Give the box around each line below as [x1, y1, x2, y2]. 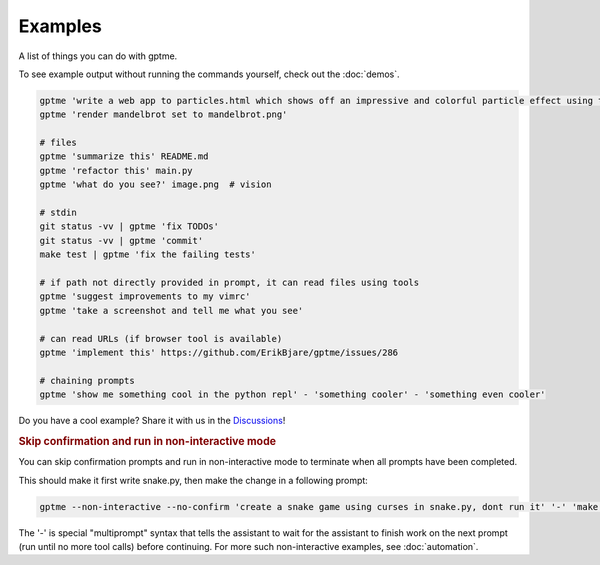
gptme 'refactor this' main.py [39, 165, 194, 176]
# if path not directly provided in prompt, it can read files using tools [39, 277, 420, 288]
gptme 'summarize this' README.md [39, 151, 209, 162]
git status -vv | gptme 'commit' [39, 235, 204, 246]
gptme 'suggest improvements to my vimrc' [39, 291, 251, 302]
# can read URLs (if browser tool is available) [39, 333, 283, 344]
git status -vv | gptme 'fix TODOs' [39, 221, 220, 232]
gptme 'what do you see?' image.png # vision [39, 179, 272, 190]
